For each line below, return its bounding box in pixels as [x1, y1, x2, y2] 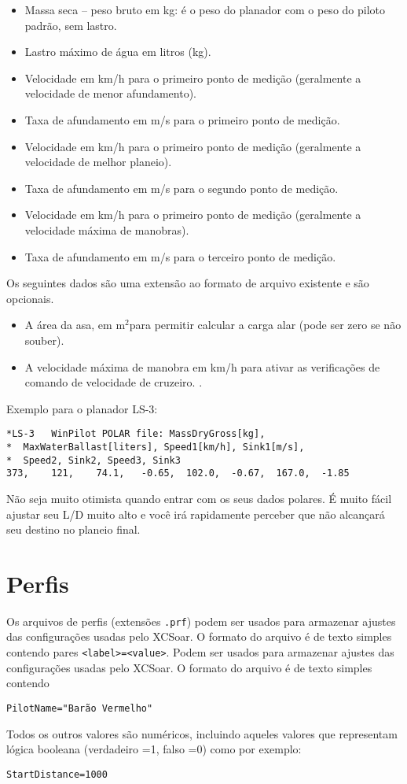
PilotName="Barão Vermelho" [6, 702, 153, 714]
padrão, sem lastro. [24, 17, 117, 33]
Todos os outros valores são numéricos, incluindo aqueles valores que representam [6, 725, 398, 741]
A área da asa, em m [24, 316, 126, 333]
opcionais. [6, 290, 54, 306]
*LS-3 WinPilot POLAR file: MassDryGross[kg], [6, 428, 266, 440]
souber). [24, 331, 64, 348]
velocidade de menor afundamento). [24, 85, 197, 102]
